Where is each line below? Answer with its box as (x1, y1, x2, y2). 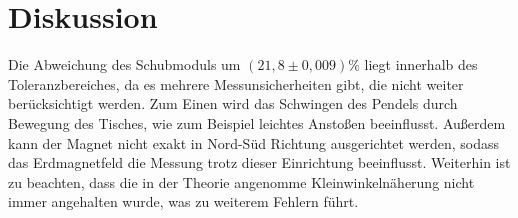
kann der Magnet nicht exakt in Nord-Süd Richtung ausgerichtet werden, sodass (8, 132, 500, 153)
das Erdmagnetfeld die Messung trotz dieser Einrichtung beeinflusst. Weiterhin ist (8, 152, 511, 173)
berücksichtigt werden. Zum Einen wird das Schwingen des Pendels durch (8, 93, 458, 114)
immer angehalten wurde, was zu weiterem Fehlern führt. (8, 191, 359, 212)
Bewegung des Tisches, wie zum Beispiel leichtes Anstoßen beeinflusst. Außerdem (8, 112, 506, 133)
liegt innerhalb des (364, 54, 478, 75)
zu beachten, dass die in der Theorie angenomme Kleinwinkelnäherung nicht (8, 171, 475, 192)
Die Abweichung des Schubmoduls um (8, 54, 241, 75)
